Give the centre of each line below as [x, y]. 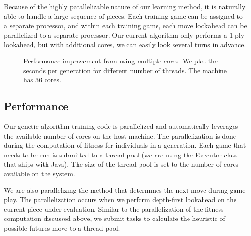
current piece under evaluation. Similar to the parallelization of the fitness [114, 209]
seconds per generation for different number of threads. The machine [125, 70]
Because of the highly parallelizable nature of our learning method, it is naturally [125, 6]
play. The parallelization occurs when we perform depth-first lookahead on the [120, 199]
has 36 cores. [42, 80]
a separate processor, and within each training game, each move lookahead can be [125, 25]
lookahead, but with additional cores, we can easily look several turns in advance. [125, 44]
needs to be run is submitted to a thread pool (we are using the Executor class [121, 154]
